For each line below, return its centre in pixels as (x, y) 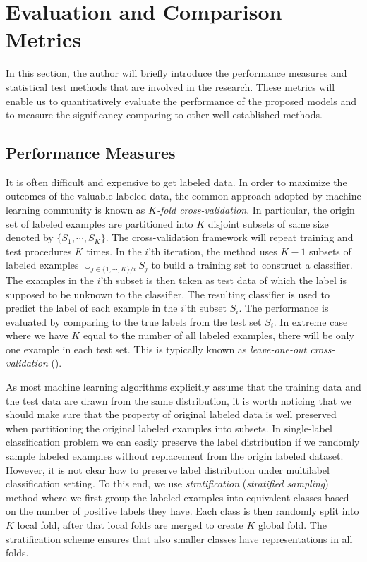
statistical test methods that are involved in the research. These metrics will (170, 86)
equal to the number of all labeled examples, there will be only (218, 335)
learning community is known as (76, 210)
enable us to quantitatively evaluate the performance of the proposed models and (181, 100)
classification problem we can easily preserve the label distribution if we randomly (183, 442)
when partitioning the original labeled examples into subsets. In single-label (169, 428)
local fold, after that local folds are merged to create (130, 525)
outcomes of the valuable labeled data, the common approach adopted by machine (183, 196)
